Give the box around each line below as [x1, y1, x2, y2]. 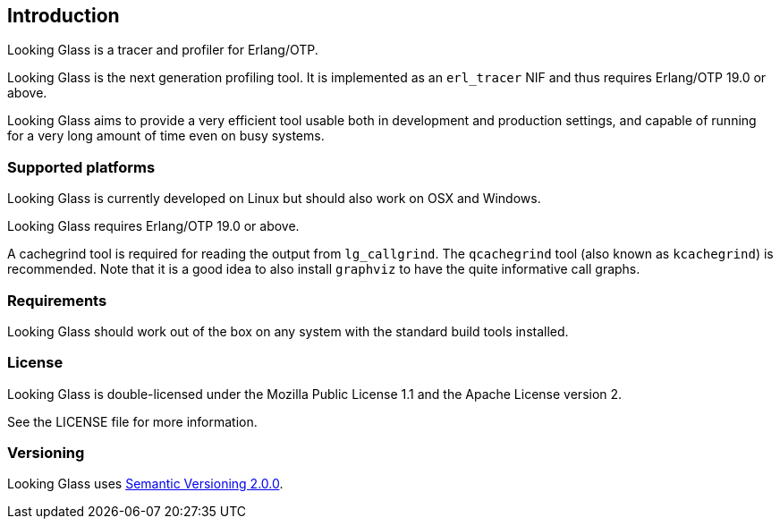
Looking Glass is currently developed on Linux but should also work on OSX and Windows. [7, 191, 541, 207]
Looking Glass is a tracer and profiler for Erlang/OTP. [7, 42, 318, 58]
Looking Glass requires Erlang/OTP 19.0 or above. [7, 218, 300, 234]
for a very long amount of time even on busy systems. [7, 128, 325, 144]
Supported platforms [7, 157, 156, 176]
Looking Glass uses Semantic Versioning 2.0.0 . [7, 476, 284, 492]
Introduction [7, 4, 120, 27]
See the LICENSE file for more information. [7, 413, 258, 429]
